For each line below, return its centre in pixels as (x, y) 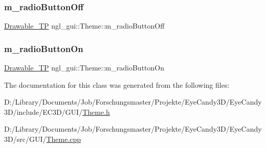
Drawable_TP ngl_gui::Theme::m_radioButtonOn (84, 68)
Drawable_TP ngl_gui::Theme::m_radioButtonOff (84, 26)
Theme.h (96, 112)
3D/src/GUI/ (25, 139)
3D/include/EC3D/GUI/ (43, 112)
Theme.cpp (64, 139)
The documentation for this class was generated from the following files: (117, 84)
